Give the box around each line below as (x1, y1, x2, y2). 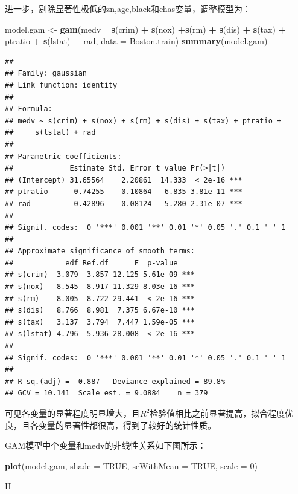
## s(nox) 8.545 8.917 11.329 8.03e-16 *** (5, 282, 195, 291)
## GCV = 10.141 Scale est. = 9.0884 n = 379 (5, 389, 208, 398)
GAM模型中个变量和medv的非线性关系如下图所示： (5, 439, 206, 452)
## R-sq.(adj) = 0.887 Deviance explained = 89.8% (5, 377, 226, 386)
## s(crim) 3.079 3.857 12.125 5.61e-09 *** (5, 270, 195, 279)
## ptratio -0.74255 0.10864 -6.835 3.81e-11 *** (5, 187, 243, 197)
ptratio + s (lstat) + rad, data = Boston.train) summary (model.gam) (5, 34, 268, 47)
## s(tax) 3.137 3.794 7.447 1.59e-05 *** (5, 317, 195, 327)
